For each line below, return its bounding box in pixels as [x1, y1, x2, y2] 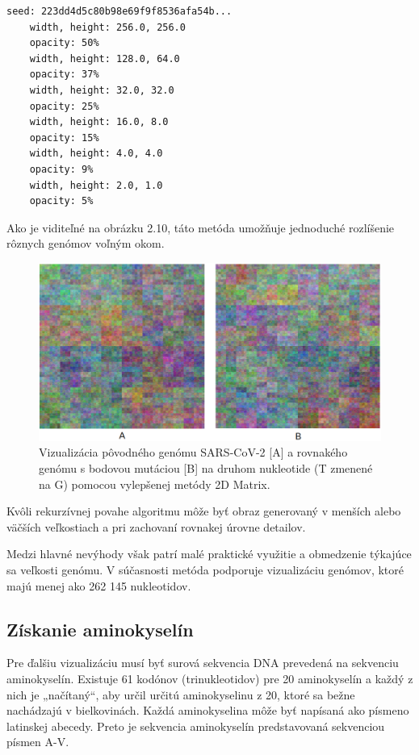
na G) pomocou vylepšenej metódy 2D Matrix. [39, 475, 270, 492]
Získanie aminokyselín [6, 616, 194, 641]
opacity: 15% [29, 131, 99, 144]
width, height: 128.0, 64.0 [29, 52, 180, 65]
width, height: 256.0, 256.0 [29, 21, 186, 33]
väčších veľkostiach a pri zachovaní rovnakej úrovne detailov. [6, 518, 306, 535]
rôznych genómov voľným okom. [6, 235, 165, 252]
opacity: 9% [29, 163, 94, 175]
